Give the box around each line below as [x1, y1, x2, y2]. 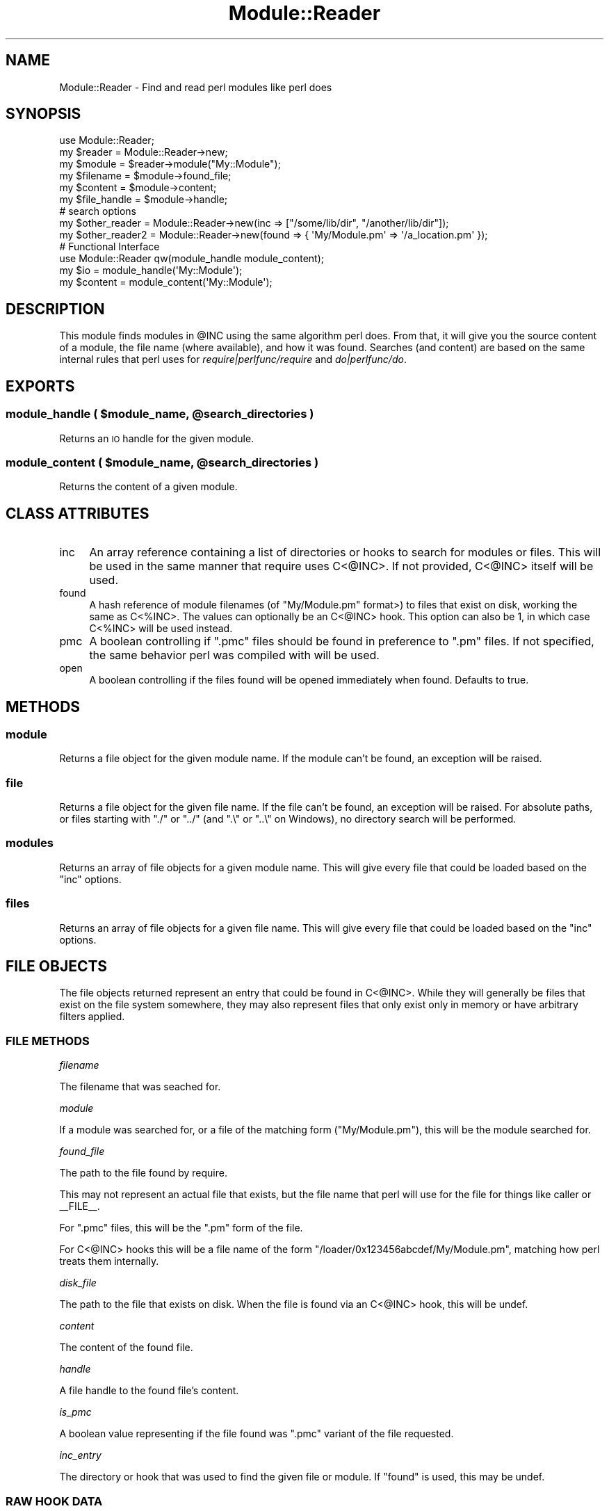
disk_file [59, 1277, 97, 1289]
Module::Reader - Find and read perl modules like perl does [59, 81, 332, 93]
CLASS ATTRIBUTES [6, 504, 149, 522]
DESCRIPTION [6, 300, 105, 318]
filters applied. [59, 1010, 125, 1023]
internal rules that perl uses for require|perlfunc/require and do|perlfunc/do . [59, 353, 407, 366]
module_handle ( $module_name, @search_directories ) [6, 407, 314, 421]
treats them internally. [59, 1255, 159, 1268]
